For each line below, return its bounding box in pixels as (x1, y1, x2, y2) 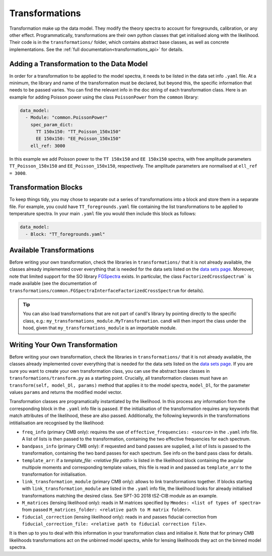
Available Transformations (9, 245, 94, 255)
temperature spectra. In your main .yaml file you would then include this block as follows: (9, 211, 196, 217)
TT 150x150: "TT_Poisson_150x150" (36, 129, 121, 134)
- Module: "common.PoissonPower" (25, 115, 108, 121)
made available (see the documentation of (9, 280, 97, 286)
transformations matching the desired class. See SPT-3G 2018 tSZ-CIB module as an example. (22, 492, 218, 498)
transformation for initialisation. (22, 471, 87, 477)
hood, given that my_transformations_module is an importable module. (23, 325, 177, 331)
